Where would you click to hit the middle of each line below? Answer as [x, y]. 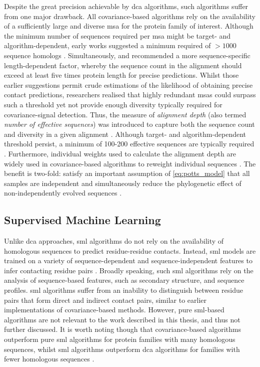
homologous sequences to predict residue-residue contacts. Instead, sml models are [130, 250]
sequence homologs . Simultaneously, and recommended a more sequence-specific [127, 55]
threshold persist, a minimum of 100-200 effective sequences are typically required [129, 144]
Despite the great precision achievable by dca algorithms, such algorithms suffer [126, 6]
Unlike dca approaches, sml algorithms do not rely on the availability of [114, 241]
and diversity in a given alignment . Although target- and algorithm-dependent [125, 134]
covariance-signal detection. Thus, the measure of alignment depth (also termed [125, 114]
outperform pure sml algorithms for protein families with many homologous [120, 339]
